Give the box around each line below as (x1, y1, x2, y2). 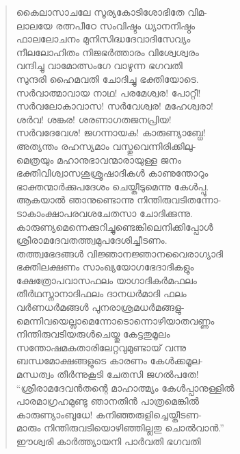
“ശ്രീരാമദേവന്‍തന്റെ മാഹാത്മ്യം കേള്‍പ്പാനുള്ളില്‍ (16, 380, 235, 394)
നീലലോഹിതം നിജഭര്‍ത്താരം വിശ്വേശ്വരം (16, 45, 199, 59)
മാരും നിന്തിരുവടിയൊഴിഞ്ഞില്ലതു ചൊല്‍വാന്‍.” (16, 420, 224, 435)
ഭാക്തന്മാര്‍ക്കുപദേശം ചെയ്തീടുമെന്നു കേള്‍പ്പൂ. (16, 179, 209, 193)
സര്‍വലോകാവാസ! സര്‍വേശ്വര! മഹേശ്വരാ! (16, 99, 213, 113)
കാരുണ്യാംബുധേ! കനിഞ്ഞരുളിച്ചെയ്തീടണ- (16, 407, 202, 421)
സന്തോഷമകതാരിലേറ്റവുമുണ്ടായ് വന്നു (16, 340, 187, 354)
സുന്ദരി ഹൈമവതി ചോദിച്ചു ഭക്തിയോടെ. (16, 71, 199, 86)
